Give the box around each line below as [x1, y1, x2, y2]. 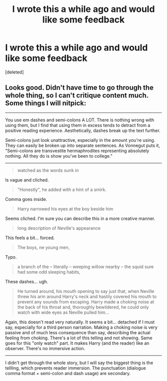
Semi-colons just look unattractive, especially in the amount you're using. [5, 137, 156, 143]
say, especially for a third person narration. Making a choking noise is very [5, 324, 158, 330]
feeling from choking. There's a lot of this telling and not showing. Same [5, 335, 153, 341]
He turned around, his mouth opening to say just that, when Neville [17, 288, 155, 294]
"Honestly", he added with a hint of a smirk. [17, 187, 107, 192]
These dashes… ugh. [5, 279, 48, 285]
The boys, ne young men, [17, 244, 70, 250]
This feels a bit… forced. [5, 235, 55, 241]
